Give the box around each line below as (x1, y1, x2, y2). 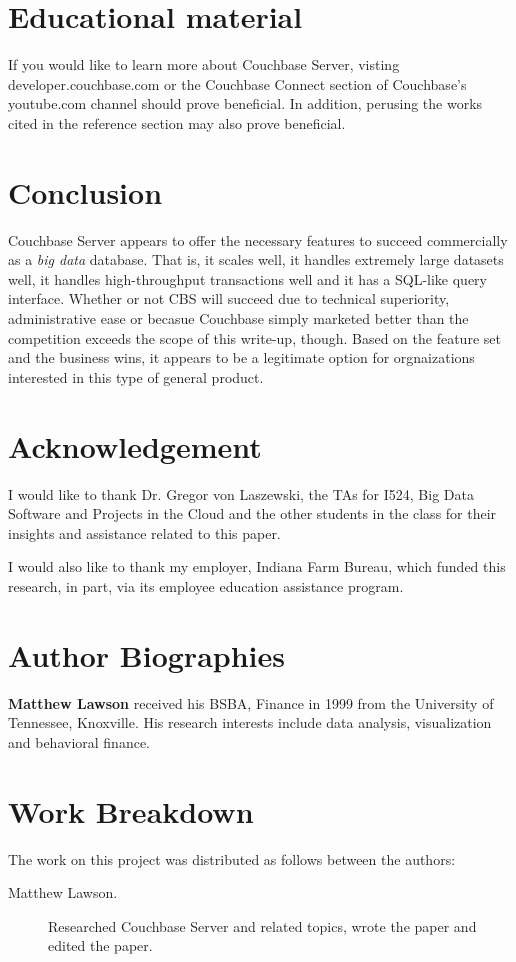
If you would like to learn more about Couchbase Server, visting (8, 54, 400, 75)
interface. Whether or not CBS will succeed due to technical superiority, (8, 288, 450, 309)
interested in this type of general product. (8, 366, 264, 387)
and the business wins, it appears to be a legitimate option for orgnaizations (8, 347, 475, 368)
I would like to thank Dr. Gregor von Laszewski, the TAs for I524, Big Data (8, 483, 474, 504)
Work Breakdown (8, 790, 254, 831)
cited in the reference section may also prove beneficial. (8, 112, 346, 133)
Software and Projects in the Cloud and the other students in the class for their (8, 503, 497, 524)
